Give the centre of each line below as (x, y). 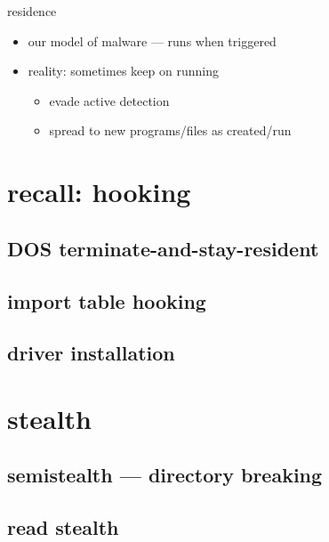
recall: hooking (99, 192)
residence (32, 11)
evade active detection (109, 100)
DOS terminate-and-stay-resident (163, 248)
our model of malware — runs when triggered (152, 40)
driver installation (91, 353)
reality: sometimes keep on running (123, 71)
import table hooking (107, 300)
